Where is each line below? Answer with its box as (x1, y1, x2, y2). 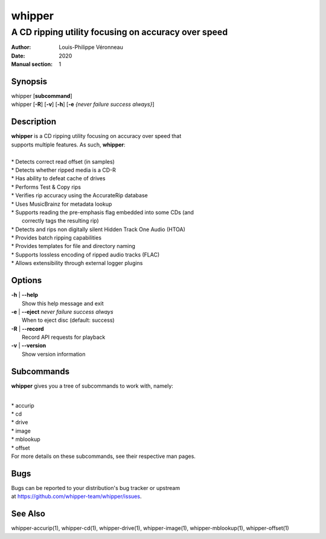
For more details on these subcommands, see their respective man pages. (11, 452, 196, 460)
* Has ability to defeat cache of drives (11, 175, 106, 182)
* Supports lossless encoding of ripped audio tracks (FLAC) (11, 251, 160, 258)
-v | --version (11, 342, 46, 349)
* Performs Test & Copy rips (11, 183, 81, 191)
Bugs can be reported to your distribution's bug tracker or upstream (11, 484, 181, 491)
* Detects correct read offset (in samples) (11, 158, 115, 165)
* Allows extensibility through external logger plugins (11, 260, 143, 267)
